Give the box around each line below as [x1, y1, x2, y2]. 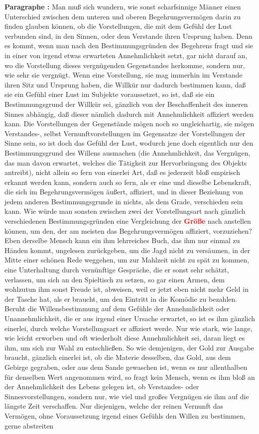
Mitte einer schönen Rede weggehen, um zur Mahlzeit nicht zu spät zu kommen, [4, 255, 250, 265]
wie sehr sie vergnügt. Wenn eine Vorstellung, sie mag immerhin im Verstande [4, 70, 243, 80]
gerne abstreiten [4, 420, 54, 431]
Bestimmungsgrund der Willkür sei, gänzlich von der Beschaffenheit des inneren [4, 98, 248, 109]
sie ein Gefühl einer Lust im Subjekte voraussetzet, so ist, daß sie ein [4, 89, 215, 99]
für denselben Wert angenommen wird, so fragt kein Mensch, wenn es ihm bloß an [4, 371, 255, 382]
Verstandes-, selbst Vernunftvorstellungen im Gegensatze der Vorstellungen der [4, 128, 246, 138]
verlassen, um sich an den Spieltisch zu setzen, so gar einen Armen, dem [4, 274, 225, 284]
